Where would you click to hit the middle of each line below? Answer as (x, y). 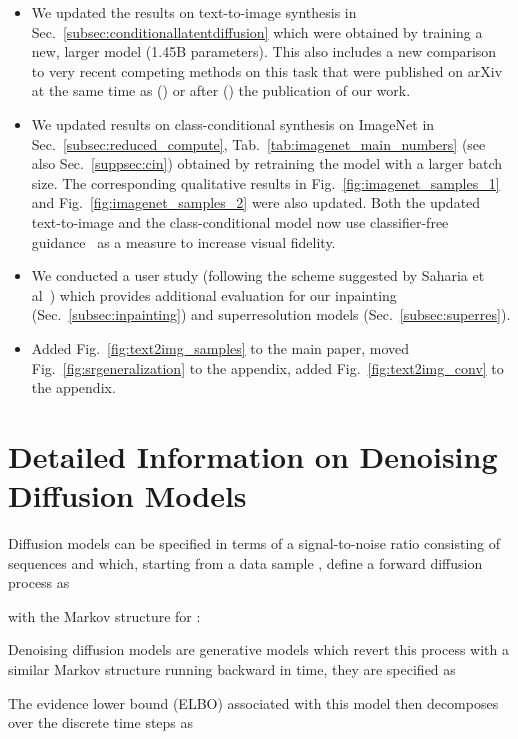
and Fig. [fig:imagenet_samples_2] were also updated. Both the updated (256, 202)
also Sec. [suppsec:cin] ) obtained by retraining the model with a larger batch (267, 163)
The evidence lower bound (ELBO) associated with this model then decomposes (253, 702)
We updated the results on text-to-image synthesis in (194, 12)
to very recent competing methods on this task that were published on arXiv (267, 70)
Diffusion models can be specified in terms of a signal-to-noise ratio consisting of (254, 543)
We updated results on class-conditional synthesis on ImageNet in (233, 123)
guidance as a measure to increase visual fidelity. (183, 241)
